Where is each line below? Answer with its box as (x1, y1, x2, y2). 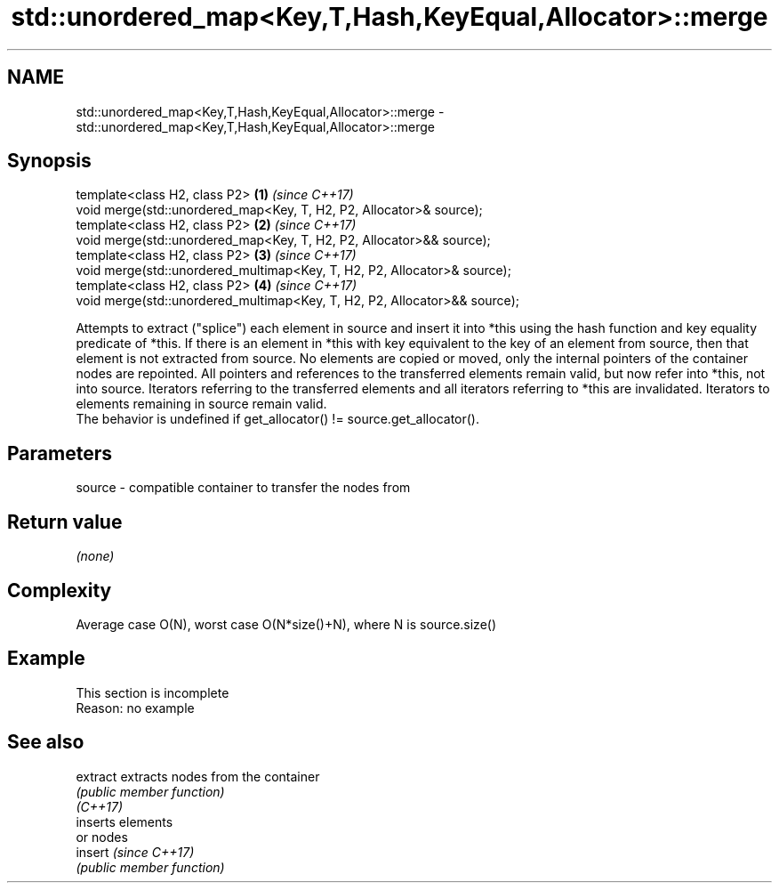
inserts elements (76, 813, 173, 829)
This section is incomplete (76, 684, 229, 700)
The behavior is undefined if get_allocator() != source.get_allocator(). (76, 411, 479, 427)
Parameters (7, 441, 112, 465)
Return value (7, 510, 123, 533)
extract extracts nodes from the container (76, 768, 320, 784)
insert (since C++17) (76, 844, 195, 860)
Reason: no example (76, 700, 195, 716)
